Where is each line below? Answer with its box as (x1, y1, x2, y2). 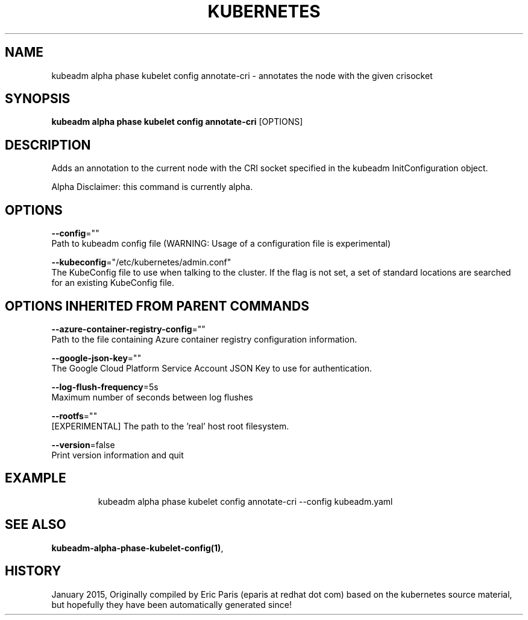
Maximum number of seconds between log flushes (51, 391, 253, 402)
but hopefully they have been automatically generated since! (51, 599, 292, 610)
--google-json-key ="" (51, 352, 142, 363)
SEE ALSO (5, 517, 66, 533)
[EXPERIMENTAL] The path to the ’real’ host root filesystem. (51, 420, 289, 431)
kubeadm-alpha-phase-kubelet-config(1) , (51, 542, 224, 553)
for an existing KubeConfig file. (51, 277, 174, 288)
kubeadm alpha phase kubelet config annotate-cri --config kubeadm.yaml (98, 496, 393, 507)
